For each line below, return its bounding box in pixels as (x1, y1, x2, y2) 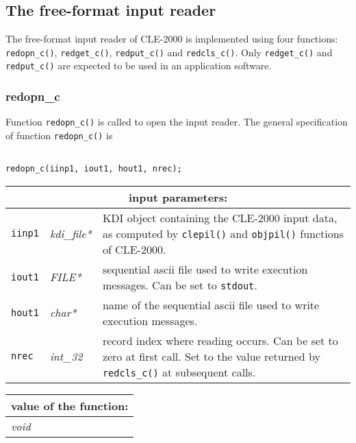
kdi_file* (49, 225, 92, 241)
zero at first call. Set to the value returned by (102, 348, 320, 364)
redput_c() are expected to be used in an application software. (5, 58, 272, 73)
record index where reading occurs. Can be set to (102, 332, 338, 348)
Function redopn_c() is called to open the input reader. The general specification (5, 115, 348, 129)
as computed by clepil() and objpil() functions (102, 225, 344, 241)
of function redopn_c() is (5, 128, 113, 142)
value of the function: (11, 397, 129, 414)
